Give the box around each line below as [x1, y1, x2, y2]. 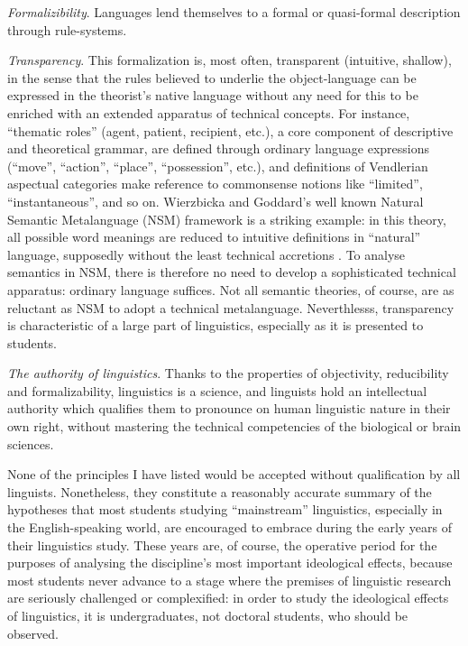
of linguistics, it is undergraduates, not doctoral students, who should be [7, 606, 408, 624]
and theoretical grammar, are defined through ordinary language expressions [7, 139, 430, 158]
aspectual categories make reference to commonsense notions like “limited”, [7, 174, 423, 193]
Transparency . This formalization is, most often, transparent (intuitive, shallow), [7, 51, 452, 69]
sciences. [7, 434, 54, 453]
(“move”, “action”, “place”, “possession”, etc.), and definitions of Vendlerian [7, 156, 428, 175]
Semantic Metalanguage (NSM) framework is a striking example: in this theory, [7, 209, 446, 228]
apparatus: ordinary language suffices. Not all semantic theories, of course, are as [7, 280, 454, 299]
